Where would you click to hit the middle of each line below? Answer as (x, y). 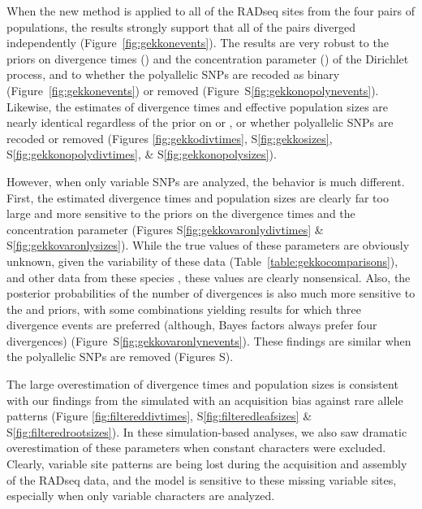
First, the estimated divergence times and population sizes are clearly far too (198, 197)
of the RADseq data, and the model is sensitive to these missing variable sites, (202, 479)
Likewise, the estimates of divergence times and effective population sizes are (198, 106)
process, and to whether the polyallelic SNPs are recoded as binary (173, 74)
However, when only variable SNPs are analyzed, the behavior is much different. (206, 181)
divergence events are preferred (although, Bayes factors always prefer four (192, 325)
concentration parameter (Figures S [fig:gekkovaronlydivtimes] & (165, 229)
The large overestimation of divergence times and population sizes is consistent (202, 384)
